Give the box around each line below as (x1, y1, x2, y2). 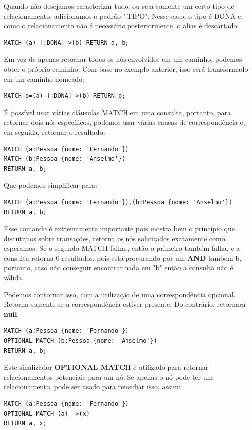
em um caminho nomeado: (4, 73, 84, 84)
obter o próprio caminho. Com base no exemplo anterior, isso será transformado (4, 63, 248, 74)
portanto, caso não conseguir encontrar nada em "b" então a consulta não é (4, 262, 233, 273)
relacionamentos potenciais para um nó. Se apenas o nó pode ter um (4, 371, 213, 382)
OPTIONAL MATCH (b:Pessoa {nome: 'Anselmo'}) (4, 337, 157, 345)
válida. (4, 272, 24, 283)
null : (4, 308, 19, 319)
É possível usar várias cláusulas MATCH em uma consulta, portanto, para (4, 107, 231, 117)
